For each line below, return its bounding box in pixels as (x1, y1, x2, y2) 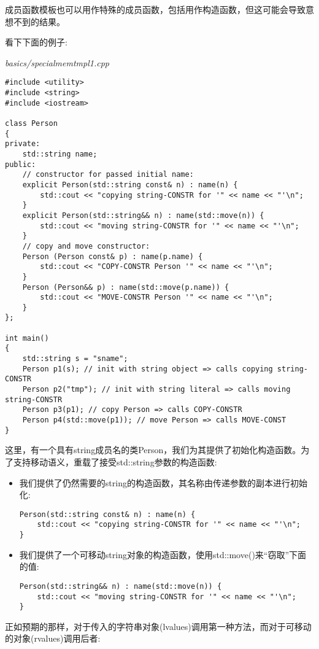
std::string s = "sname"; (22, 354, 128, 363)
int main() (5, 333, 49, 343)
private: (5, 139, 40, 149)
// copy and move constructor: (22, 241, 150, 251)
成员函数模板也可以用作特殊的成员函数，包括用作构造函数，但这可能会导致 (5, 3, 306, 15)
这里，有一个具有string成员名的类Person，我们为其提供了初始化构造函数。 (5, 443, 301, 456)
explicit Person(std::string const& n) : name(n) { (22, 180, 238, 189)
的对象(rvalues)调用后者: (5, 632, 101, 645)
